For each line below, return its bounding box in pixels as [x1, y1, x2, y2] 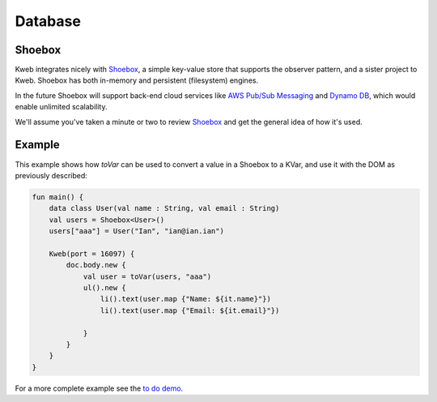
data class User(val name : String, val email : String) [49, 203, 280, 213]
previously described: [15, 170, 88, 180]
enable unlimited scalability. [15, 102, 108, 112]
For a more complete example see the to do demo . [15, 383, 184, 393]
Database [15, 12, 81, 30]
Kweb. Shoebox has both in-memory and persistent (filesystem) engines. [15, 75, 259, 85]
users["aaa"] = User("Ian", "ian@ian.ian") [49, 227, 224, 236]
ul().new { [83, 284, 127, 293]
